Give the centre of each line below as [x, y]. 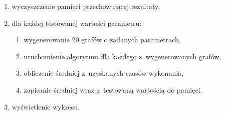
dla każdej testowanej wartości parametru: [77, 23]
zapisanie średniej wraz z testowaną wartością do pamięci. [113, 89]
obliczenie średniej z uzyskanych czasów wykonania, [103, 73]
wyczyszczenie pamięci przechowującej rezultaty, [86, 6]
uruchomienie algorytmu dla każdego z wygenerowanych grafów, [123, 56]
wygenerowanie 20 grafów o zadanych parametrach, [102, 40]
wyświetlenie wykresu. [46, 106]
